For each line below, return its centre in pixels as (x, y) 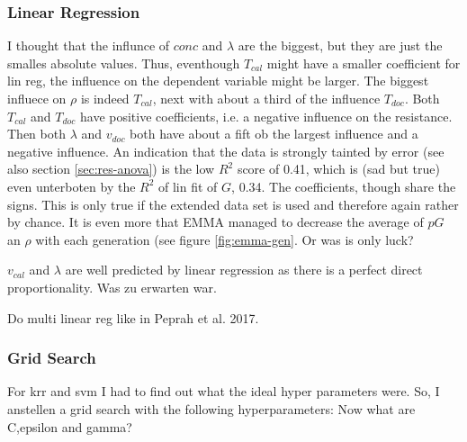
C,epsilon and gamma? (70, 426)
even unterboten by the (72, 186)
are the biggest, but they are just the (340, 45)
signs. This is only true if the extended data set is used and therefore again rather (233, 204)
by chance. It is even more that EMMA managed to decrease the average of (216, 222)
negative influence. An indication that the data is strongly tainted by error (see (226, 151)
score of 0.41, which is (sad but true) (338, 169)
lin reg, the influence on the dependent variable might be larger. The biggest (218, 81)
